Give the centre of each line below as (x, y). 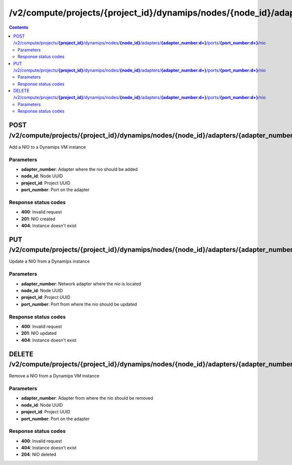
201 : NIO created (38, 219)
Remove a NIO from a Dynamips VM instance (54, 376)
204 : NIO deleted (39, 455)
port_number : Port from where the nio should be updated (79, 304)
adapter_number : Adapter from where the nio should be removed (87, 398)
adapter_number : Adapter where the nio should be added (80, 169)
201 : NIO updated (39, 333)
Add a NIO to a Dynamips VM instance (47, 147)
